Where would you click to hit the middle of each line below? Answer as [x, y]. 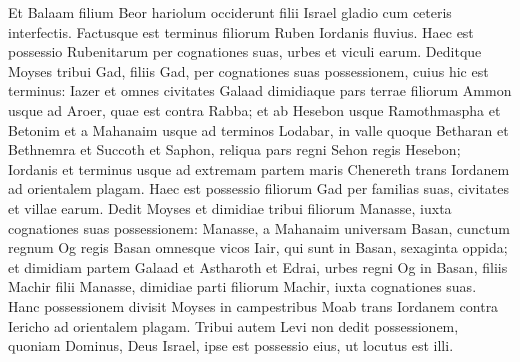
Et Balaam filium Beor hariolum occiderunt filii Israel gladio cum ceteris [230, 12]
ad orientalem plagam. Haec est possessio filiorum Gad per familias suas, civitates [258, 188]
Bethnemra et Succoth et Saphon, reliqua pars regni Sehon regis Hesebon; [234, 149]
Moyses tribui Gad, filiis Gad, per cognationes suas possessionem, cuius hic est [248, 70]
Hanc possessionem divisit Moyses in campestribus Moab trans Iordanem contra [253, 305]
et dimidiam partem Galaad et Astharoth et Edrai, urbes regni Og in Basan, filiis [258, 266]
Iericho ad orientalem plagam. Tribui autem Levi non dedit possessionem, [233, 325]
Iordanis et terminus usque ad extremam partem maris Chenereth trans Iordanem [259, 168]
